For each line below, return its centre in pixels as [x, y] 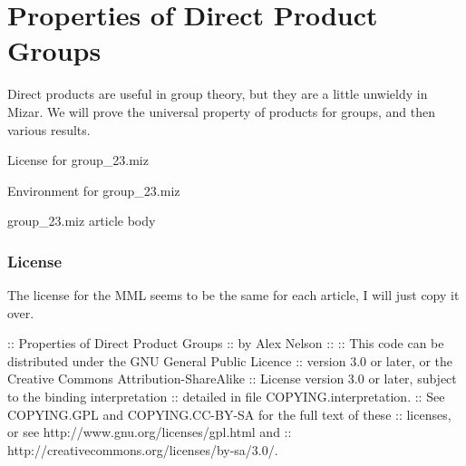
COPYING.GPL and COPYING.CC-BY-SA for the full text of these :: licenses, [229, 414]
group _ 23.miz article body [82, 221]
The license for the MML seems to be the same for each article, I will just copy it [233, 295]
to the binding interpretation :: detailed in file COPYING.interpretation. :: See [226, 397]
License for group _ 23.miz [78, 160]
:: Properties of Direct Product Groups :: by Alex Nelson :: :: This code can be [226, 343]
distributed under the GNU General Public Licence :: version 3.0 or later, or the [230, 360]
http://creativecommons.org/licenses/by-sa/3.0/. [143, 449]
